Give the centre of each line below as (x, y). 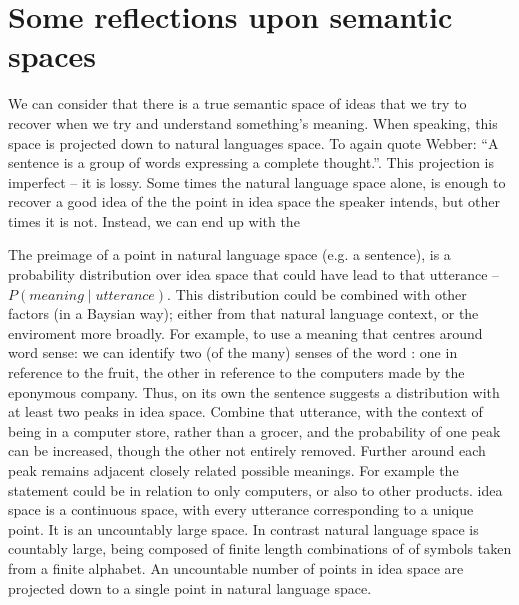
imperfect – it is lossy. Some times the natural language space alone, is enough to (257, 181)
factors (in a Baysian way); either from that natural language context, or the (243, 313)
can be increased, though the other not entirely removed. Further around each (247, 450)
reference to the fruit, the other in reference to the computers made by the (236, 372)
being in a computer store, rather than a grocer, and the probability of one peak (254, 430)
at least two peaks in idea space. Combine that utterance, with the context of (245, 411)
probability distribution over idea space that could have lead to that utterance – (254, 274)
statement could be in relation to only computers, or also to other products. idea (255, 489)
